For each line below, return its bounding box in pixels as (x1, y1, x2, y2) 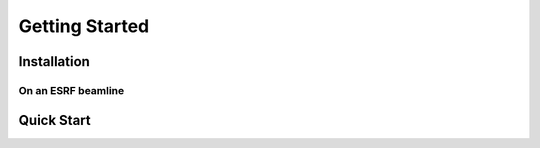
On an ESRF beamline (18, 83, 125, 97)
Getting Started (18, 15, 150, 37)
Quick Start (18, 111, 91, 129)
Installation (18, 53, 90, 70)
